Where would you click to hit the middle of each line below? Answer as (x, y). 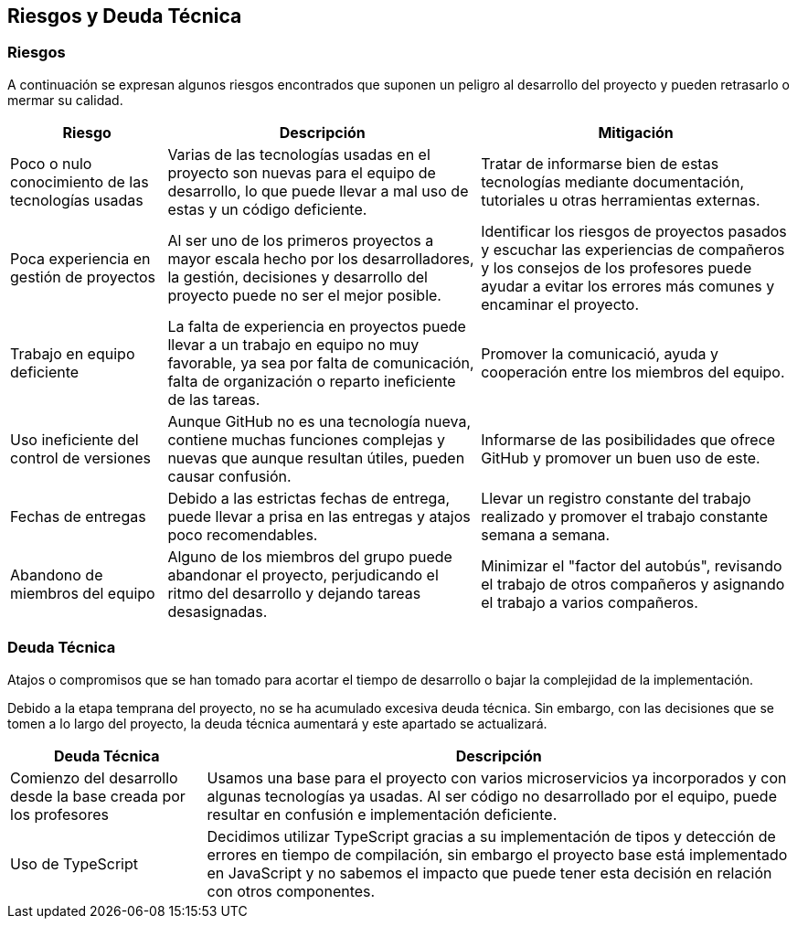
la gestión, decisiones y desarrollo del (298, 277)
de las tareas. (214, 399)
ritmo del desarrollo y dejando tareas (294, 593)
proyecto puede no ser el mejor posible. (304, 295)
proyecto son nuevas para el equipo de (302, 172)
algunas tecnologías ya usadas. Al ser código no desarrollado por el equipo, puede (492, 796)
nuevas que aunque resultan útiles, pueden (316, 458)
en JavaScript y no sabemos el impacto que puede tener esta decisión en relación (489, 873)
